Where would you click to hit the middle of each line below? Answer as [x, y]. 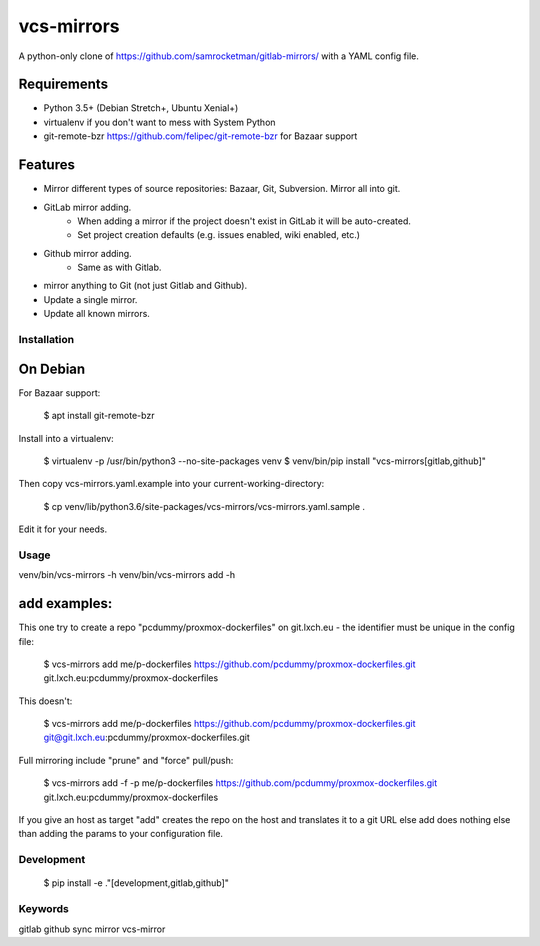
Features [46, 165]
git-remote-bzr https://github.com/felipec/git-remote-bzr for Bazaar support [200, 136]
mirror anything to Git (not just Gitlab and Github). [145, 286]
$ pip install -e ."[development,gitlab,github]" [136, 883]
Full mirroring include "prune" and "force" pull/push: [126, 760]
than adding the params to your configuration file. [121, 834]
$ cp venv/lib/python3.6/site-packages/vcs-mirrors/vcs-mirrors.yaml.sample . [204, 506]
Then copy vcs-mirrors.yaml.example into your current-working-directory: [171, 484]
